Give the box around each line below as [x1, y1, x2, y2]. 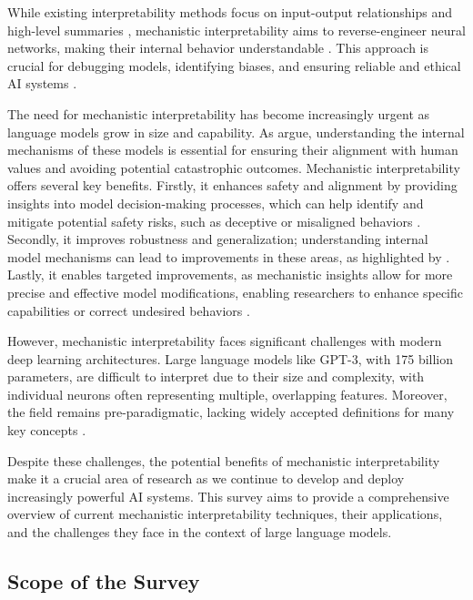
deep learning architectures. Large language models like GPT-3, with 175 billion [7, 349, 454, 368]
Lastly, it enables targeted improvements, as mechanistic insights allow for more [7, 265, 453, 284]
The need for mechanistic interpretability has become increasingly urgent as [7, 104, 430, 123]
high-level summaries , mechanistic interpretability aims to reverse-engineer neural [7, 20, 466, 39]
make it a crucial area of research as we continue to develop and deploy [7, 469, 405, 488]
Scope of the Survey [7, 567, 200, 595]
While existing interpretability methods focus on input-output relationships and [7, 3, 453, 21]
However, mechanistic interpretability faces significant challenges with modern [7, 331, 442, 351]
